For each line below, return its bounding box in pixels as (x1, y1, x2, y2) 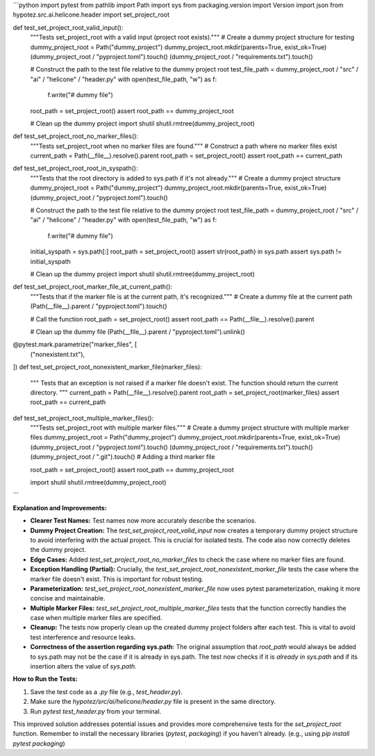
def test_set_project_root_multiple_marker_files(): (12, 414, 154, 422)
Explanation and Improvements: (12, 503, 107, 512)
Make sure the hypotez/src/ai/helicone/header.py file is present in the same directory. (30, 698, 276, 706)
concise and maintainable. (30, 594, 106, 603)
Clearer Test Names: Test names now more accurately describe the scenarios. (30, 516, 257, 525)
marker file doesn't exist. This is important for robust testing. (30, 575, 204, 583)
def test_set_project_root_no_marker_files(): (12, 132, 139, 140)
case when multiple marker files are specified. (30, 614, 162, 622)
